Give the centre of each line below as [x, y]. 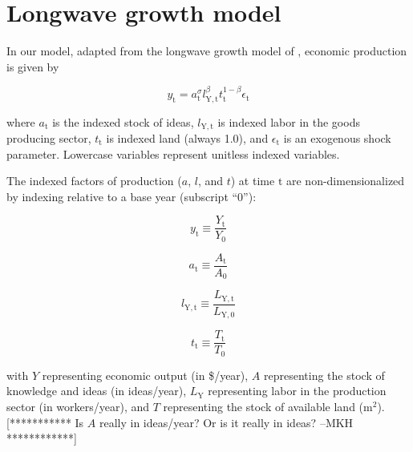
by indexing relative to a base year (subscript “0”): [132, 196]
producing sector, [49, 138]
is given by [33, 66]
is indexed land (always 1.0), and [187, 138]
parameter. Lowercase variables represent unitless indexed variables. [173, 153]
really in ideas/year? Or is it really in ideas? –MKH [226, 422]
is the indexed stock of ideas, [123, 121]
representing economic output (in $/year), [145, 375]
